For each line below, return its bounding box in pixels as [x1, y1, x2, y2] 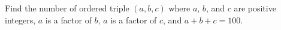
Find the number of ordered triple [5, 2, 129, 14]
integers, [5, 13, 36, 26]
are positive [234, 2, 276, 14]
